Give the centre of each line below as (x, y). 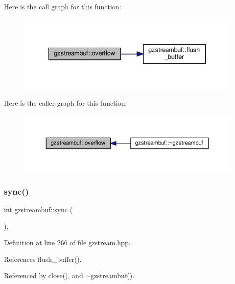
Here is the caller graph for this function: (66, 103)
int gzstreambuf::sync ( (38, 209)
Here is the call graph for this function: (63, 6)
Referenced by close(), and (44, 275)
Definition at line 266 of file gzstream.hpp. (67, 242)
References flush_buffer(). (43, 259)
